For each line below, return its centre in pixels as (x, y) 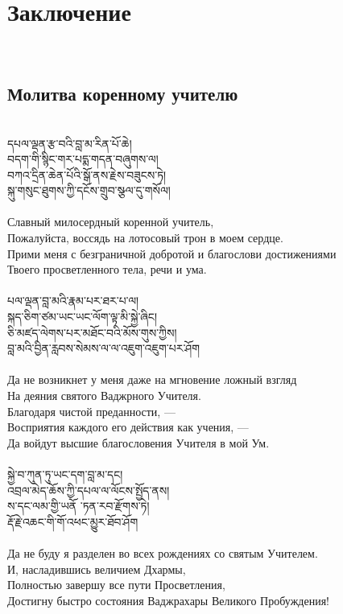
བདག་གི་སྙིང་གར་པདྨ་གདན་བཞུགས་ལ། (83, 159)
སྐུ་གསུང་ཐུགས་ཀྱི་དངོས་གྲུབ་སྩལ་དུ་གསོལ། (89, 190)
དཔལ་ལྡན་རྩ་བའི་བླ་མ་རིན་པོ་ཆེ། (70, 143)
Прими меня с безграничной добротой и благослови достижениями (172, 253)
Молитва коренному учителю (123, 94)
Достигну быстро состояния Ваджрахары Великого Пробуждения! (168, 600)
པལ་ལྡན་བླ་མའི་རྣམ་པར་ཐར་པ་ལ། (73, 301)
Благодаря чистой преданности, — (91, 411)
